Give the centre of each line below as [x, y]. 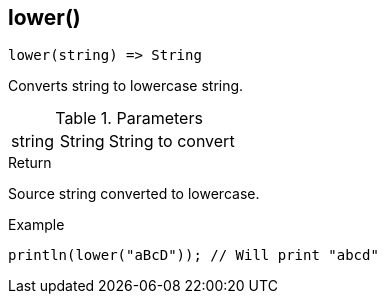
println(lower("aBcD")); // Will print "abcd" [193, 255]
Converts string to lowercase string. [126, 86]
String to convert [171, 141]
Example [36, 225]
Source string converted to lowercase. [134, 194]
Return [30, 163]
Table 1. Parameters [129, 118]
